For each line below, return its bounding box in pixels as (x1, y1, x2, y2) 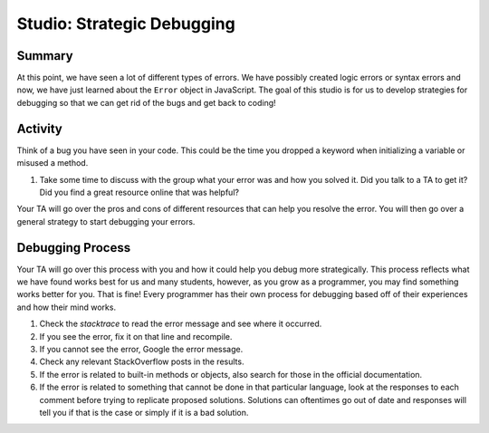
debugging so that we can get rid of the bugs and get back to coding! (16, 97, 276, 108)
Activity (16, 120, 63, 136)
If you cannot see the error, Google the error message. (39, 343, 244, 354)
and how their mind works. (16, 302, 117, 313)
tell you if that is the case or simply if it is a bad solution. (39, 407, 249, 418)
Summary (16, 48, 73, 63)
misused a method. (16, 158, 89, 168)
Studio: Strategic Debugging (16, 14, 235, 34)
